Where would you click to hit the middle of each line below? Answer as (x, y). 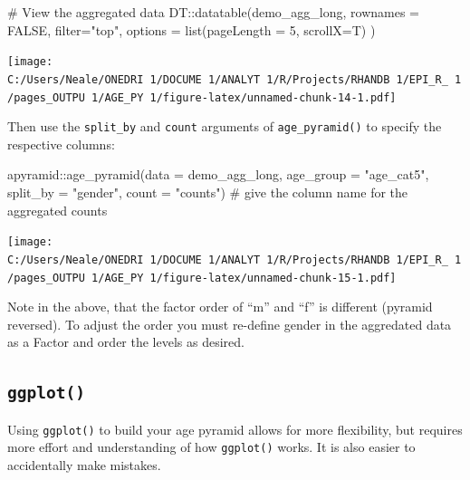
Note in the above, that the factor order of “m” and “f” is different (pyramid (220, 307)
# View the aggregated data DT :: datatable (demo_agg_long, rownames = (213, 12)
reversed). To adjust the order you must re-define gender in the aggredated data (230, 324)
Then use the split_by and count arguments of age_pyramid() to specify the (225, 126)
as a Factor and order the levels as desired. (126, 342)
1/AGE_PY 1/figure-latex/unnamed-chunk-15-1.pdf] (244, 278)
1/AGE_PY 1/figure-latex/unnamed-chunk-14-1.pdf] (244, 97)
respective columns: (61, 144)
